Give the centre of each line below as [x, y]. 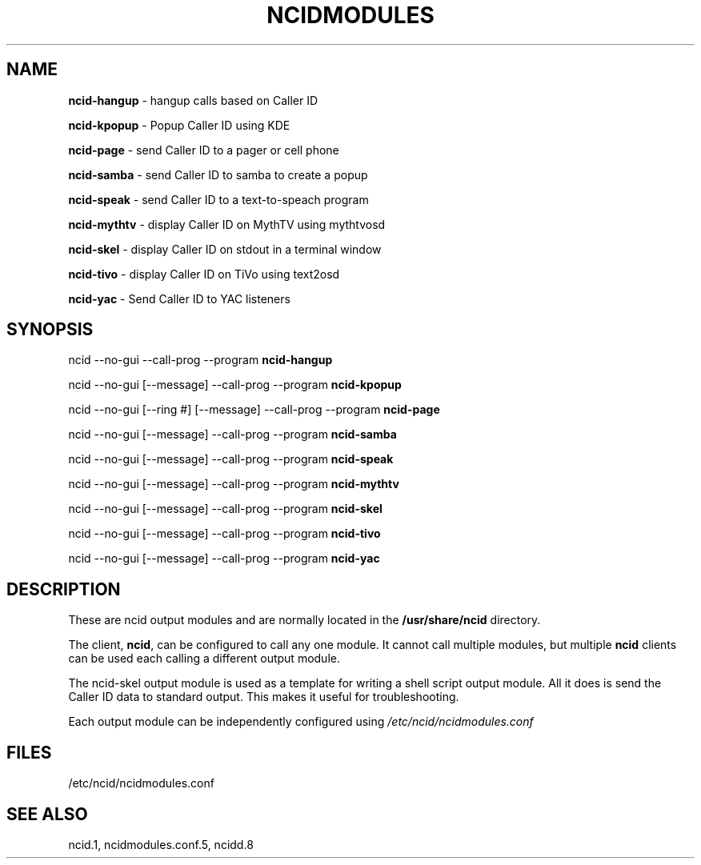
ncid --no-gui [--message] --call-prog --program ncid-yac [224, 559]
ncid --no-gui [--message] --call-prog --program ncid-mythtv [234, 484]
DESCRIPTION [64, 589]
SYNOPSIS [50, 330]
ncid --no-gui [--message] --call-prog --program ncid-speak [231, 459]
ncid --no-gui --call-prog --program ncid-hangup [200, 360]
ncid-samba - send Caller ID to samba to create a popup [218, 174]
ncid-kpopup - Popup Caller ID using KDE [179, 125]
